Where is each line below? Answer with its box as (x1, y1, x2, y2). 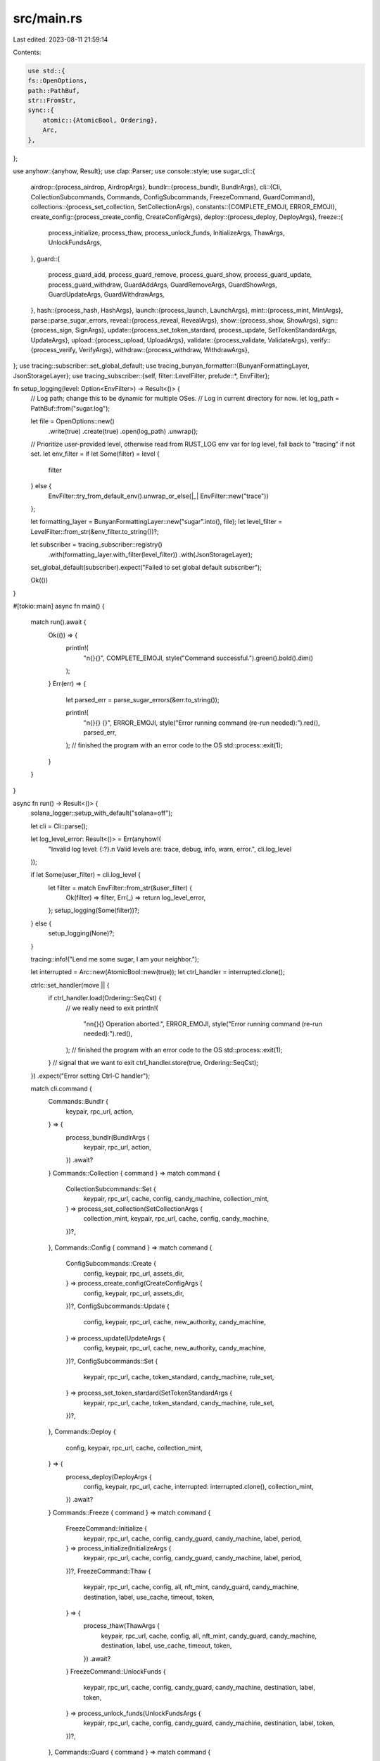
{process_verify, (30, 345, 77, 354)
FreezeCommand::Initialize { (65, 1524, 148, 1533)
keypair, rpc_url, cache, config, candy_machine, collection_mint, (83, 1195, 270, 1203)
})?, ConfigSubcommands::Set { (65, 1357, 158, 1365)
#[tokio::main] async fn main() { (13, 602, 105, 611)
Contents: (13, 48, 42, 56)
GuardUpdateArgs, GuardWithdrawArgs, (48, 290, 165, 299)
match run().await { (30, 618, 87, 626)
